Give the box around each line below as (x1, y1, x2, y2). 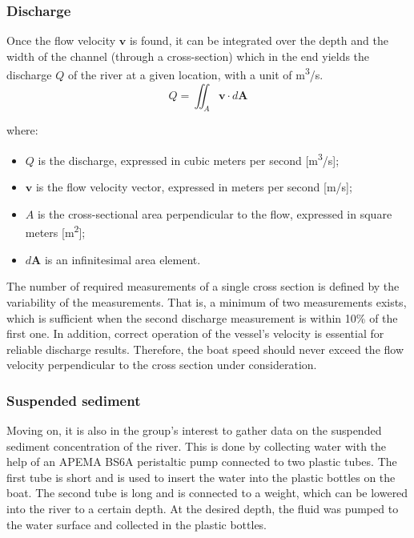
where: (6, 122, 38, 139)
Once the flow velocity (6, 32, 116, 49)
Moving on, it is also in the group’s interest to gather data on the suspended (6, 422, 382, 439)
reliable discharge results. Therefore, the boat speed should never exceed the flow (6, 340, 404, 357)
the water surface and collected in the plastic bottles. (6, 516, 267, 532)
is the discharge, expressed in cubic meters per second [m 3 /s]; (38, 150, 340, 168)
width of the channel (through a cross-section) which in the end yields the (6, 47, 370, 64)
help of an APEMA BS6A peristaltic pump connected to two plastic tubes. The (6, 453, 397, 470)
